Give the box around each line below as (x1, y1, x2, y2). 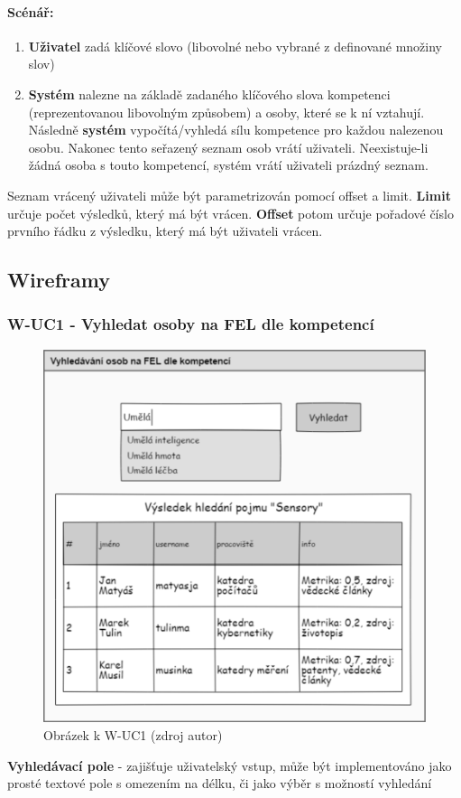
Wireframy (7, 266, 110, 294)
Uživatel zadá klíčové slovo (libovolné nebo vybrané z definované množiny (28, 36, 443, 55)
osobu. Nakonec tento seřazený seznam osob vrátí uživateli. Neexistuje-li (28, 137, 429, 156)
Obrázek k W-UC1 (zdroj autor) (43, 725, 223, 744)
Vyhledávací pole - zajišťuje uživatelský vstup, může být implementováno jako (7, 756, 452, 775)
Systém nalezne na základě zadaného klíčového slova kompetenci (28, 84, 391, 103)
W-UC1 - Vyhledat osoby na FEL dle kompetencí (7, 313, 374, 335)
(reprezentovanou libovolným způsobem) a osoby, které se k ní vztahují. (28, 102, 425, 121)
